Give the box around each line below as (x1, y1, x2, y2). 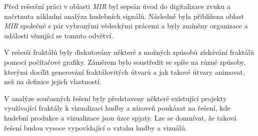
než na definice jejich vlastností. (4, 76, 101, 87)
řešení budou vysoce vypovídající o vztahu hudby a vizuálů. (4, 122, 187, 133)
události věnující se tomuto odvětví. (4, 30, 113, 40)
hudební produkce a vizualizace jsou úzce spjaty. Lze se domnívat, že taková (4, 112, 237, 123)
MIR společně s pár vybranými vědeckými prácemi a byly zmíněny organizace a (4, 20, 248, 31)
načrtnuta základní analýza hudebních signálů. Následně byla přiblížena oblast (4, 10, 244, 21)
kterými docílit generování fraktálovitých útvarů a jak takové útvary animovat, (4, 66, 245, 77)
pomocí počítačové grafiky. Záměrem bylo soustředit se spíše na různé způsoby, (4, 56, 246, 67)
